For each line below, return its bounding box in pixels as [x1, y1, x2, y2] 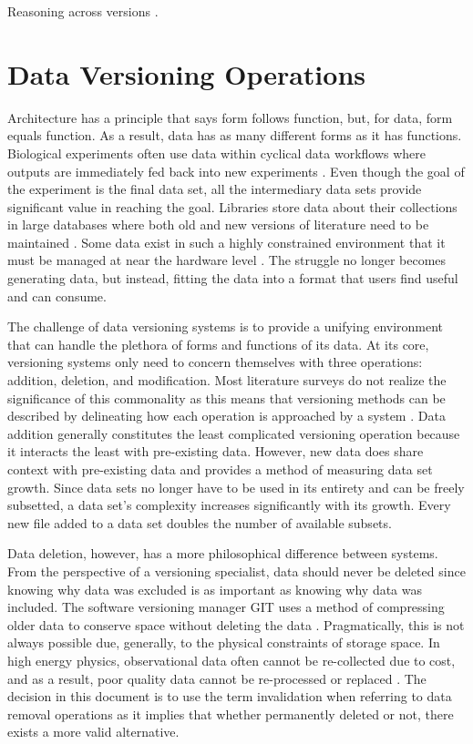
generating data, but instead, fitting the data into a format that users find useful [7, 269, 458, 288]
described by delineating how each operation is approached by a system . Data [7, 406, 446, 425]
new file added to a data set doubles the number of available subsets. [7, 513, 392, 532]
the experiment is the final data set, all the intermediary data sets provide [7, 179, 422, 199]
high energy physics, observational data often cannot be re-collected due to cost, [7, 650, 456, 669]
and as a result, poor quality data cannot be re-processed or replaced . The [7, 668, 427, 688]
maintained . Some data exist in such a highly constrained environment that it [7, 232, 446, 251]
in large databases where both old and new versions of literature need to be [7, 215, 429, 234]
